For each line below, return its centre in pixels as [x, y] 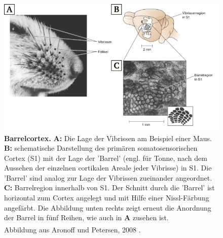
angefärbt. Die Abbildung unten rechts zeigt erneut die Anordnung [108, 207]
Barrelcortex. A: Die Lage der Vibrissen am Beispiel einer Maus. [108, 138]
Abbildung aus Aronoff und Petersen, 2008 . [72, 229]
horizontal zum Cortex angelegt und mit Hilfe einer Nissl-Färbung [107, 198]
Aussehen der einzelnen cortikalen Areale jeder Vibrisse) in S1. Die [108, 168]
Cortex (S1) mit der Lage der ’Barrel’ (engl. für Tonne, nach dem [106, 158]
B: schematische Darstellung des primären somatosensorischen [101, 148]
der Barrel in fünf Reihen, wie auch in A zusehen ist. [86, 217]
